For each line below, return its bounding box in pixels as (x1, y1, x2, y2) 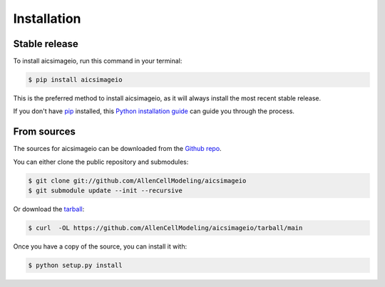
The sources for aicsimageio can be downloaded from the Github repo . (13, 145, 222, 153)
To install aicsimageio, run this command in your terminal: (13, 57, 183, 66)
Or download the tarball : (13, 205, 85, 214)
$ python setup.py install (28, 261, 123, 270)
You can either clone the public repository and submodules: (13, 157, 189, 166)
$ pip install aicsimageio (28, 75, 123, 84)
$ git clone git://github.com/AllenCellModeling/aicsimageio (28, 177, 247, 184)
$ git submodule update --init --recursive (28, 187, 183, 195)
